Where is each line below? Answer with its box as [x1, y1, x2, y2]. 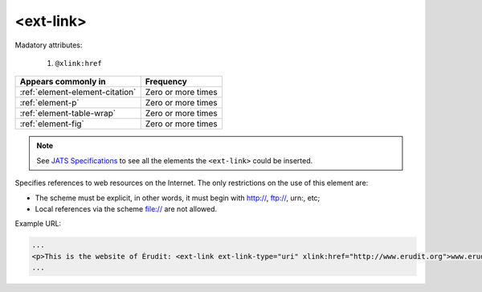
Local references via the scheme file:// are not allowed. [35, 204, 218, 213]
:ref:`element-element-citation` [19, 87, 137, 98]
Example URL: [14, 219, 62, 228]
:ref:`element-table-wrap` [19, 108, 116, 119]
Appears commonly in [19, 76, 106, 88]
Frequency [145, 76, 188, 88]
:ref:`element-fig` [19, 118, 84, 130]
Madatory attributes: [14, 40, 83, 50]
